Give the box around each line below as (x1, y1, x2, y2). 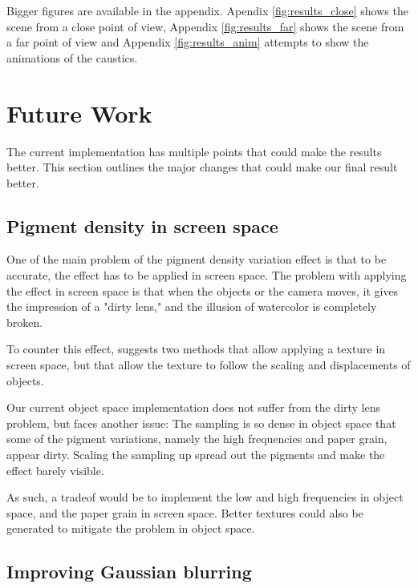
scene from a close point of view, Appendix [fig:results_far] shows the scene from (6, 18, 404, 34)
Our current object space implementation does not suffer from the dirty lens (6, 399, 381, 416)
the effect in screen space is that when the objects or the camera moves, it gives (6, 282, 399, 299)
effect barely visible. (6, 461, 104, 478)
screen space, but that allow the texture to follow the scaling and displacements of (6, 356, 411, 373)
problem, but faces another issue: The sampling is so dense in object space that (6, 414, 396, 431)
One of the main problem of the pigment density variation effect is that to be (6, 251, 387, 268)
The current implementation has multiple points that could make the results (6, 143, 382, 159)
